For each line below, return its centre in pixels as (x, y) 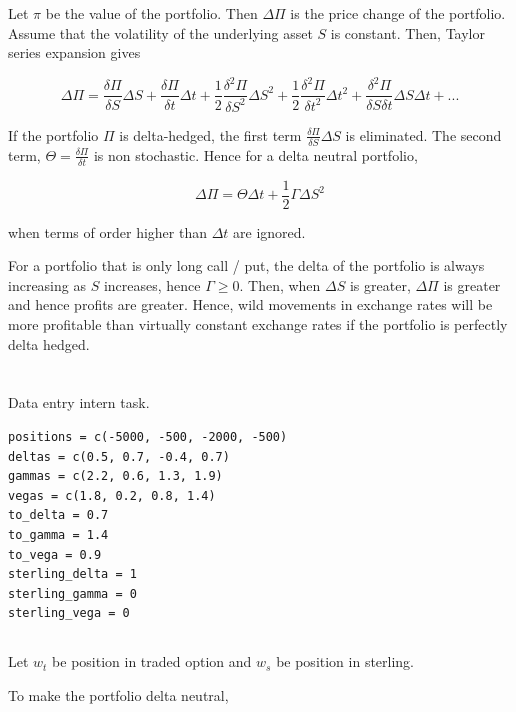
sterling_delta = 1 (72, 574)
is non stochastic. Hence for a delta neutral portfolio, (255, 154)
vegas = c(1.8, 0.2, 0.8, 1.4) (112, 495)
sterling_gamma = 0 (72, 593)
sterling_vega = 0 (69, 613)
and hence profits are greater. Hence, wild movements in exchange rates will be (250, 304)
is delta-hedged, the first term (210, 134)
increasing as (47, 284)
